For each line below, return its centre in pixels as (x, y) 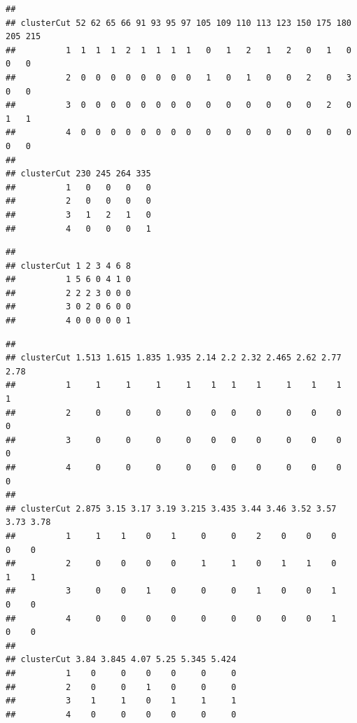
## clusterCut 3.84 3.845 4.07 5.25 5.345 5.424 (121, 660)
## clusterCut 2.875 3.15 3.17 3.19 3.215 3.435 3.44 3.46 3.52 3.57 (171, 508)
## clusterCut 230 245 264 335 (78, 174)
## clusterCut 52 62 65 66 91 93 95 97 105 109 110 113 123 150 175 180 (178, 23)
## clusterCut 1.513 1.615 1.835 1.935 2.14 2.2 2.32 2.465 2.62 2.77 (174, 358)
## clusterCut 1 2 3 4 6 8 (68, 266)
